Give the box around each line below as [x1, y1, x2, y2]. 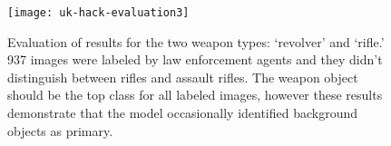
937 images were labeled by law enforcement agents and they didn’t [7, 50, 383, 69]
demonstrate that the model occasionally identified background [7, 103, 358, 122]
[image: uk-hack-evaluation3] [7, 6, 190, 19]
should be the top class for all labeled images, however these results [7, 85, 383, 104]
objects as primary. [7, 121, 113, 140]
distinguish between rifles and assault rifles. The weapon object [7, 67, 358, 86]
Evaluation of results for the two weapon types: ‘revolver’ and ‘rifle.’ [7, 32, 385, 51]
